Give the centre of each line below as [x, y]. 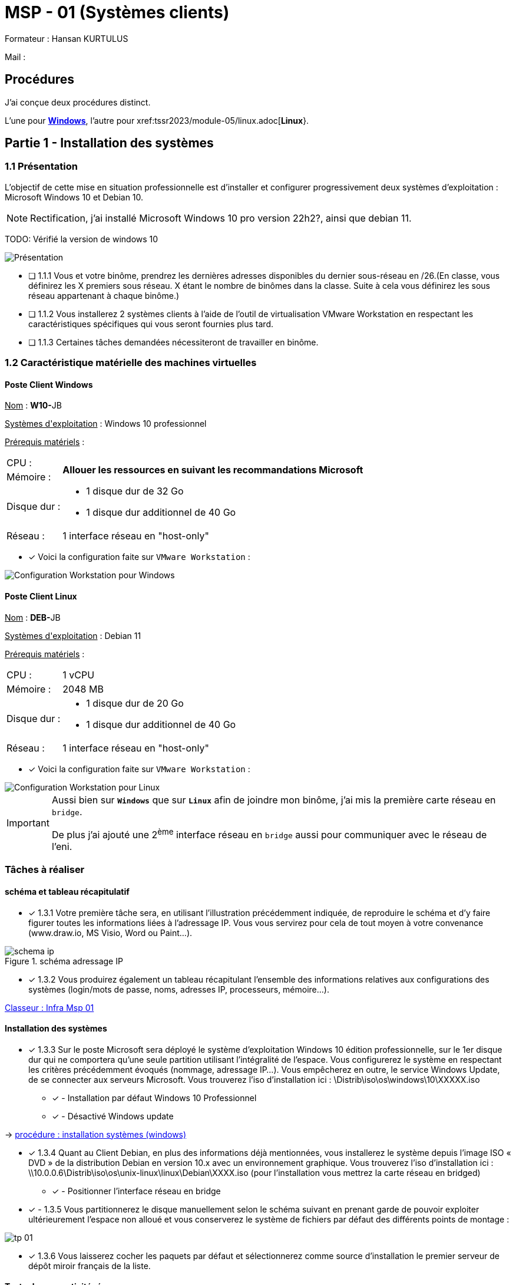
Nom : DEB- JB [33, 617]
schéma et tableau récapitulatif [67, 891]
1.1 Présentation [41, 167]
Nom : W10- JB [33, 406]
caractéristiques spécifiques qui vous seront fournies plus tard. [151, 324]
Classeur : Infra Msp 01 [49, 1007]
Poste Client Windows [49, 384]
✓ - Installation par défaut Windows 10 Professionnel [154, 1098]
